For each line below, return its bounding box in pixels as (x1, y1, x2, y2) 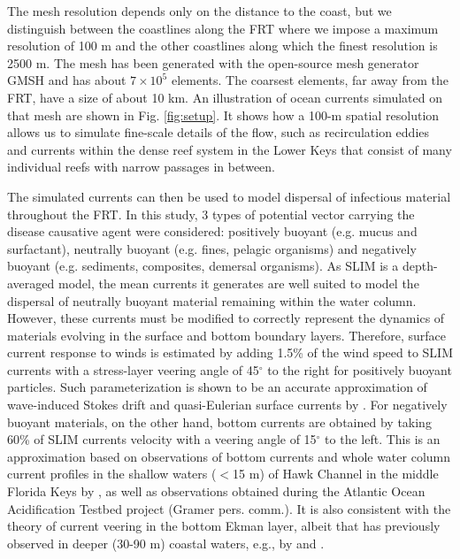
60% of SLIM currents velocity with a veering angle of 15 (7, 430, 317, 448)
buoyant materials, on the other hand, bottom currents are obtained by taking (7, 412, 432, 431)
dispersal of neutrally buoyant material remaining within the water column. (7, 291, 417, 310)
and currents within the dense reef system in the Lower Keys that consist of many (7, 140, 452, 158)
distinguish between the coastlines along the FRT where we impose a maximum (7, 19, 439, 37)
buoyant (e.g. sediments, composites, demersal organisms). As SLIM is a (7, 257, 399, 275)
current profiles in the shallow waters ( (7, 464, 217, 483)
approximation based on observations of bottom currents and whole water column (7, 447, 451, 465)
